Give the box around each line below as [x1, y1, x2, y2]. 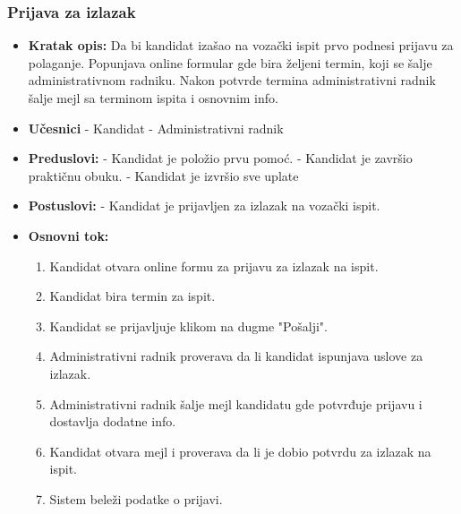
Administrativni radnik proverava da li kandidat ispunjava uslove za [49, 347, 423, 365]
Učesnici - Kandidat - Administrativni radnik [28, 118, 284, 137]
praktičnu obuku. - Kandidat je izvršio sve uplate [28, 166, 299, 184]
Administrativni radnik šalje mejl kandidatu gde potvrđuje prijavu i [49, 394, 423, 413]
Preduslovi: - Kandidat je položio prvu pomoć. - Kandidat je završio [28, 149, 413, 167]
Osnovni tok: [28, 226, 109, 244]
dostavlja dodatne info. [49, 412, 176, 431]
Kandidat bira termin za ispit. [49, 287, 216, 305]
